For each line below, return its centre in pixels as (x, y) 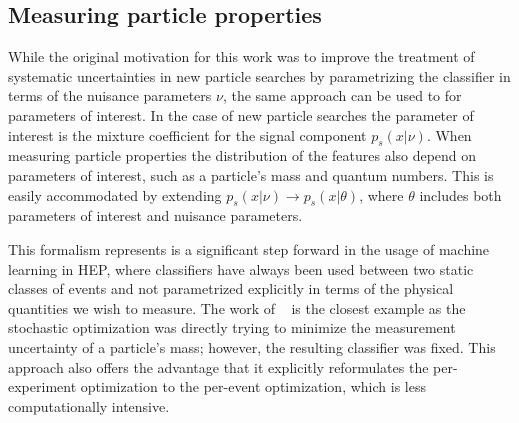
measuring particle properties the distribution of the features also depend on (242, 155)
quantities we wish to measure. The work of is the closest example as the (237, 307)
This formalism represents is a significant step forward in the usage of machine (249, 248)
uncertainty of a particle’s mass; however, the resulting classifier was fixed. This (252, 346)
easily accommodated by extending (115, 194)
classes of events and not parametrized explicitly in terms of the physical (231, 288)
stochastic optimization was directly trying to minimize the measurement (232, 327)
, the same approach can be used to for (342, 95)
